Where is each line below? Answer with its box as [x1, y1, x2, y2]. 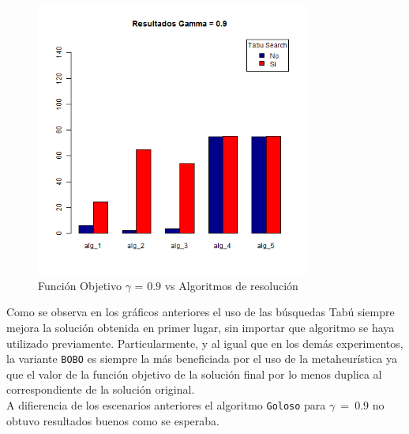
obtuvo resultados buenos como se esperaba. [6, 412, 220, 428]
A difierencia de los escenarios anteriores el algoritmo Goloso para [6, 397, 326, 413]
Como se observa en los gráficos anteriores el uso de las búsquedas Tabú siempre [6, 304, 395, 320]
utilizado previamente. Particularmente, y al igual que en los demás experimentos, [6, 334, 403, 351]
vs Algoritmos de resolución [164, 277, 298, 293]
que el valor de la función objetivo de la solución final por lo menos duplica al [6, 365, 382, 382]
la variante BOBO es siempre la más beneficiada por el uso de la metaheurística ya [6, 350, 398, 367]
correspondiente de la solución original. [6, 381, 195, 398]
